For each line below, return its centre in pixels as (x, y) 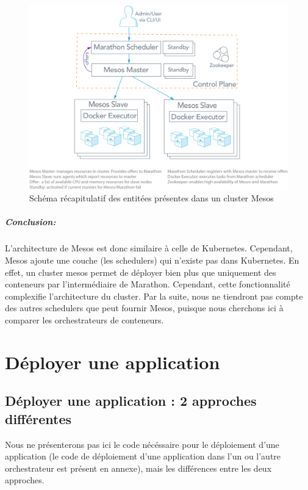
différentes (38, 418)
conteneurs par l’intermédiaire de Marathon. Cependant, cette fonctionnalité (148, 284)
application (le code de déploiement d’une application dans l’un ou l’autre (143, 456)
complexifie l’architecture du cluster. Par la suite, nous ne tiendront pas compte (154, 296)
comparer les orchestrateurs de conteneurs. (84, 319)
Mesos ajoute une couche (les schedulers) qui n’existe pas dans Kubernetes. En (152, 260)
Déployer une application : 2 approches (131, 401)
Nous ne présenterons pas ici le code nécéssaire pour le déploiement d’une (142, 444)
